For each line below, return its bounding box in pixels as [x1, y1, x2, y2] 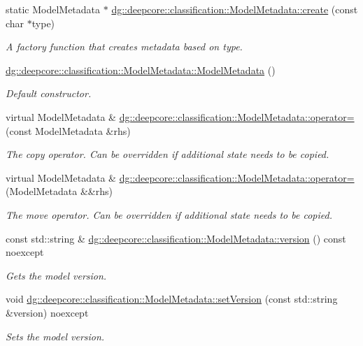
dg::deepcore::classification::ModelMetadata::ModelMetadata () [6, 62, 276, 77]
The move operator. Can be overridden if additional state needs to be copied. [6, 207, 332, 222]
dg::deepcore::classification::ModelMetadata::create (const [111, 2, 358, 16]
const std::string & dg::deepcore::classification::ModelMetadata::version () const [6, 231, 346, 245]
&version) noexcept [6, 305, 89, 319]
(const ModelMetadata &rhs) [6, 123, 131, 138]
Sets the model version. [6, 329, 105, 343]
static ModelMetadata [6, 2, 101, 16]
